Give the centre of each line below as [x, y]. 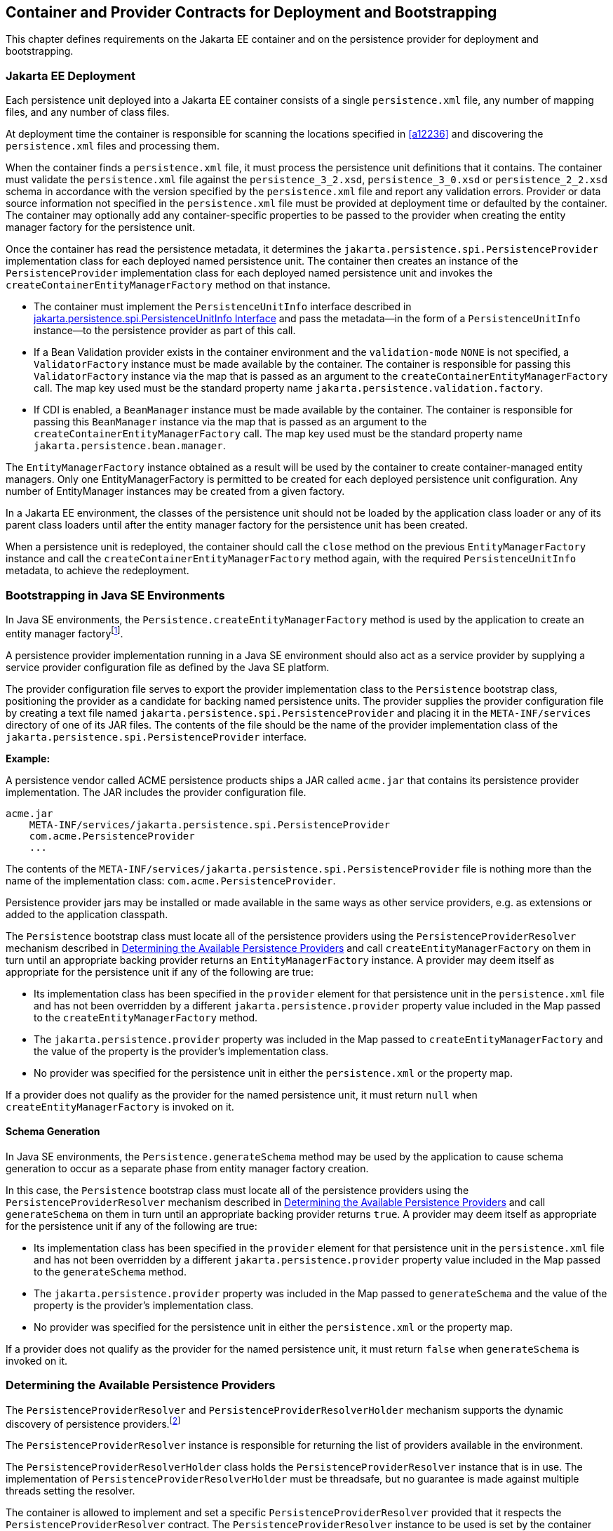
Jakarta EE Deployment [70, 75]
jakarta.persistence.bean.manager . [130, 446]
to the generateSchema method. [110, 1271]
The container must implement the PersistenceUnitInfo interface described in [223, 307]
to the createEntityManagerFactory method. [146, 1017]
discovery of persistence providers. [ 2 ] [93, 1423]
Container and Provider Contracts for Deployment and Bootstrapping [251, 12]
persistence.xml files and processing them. [113, 146]
